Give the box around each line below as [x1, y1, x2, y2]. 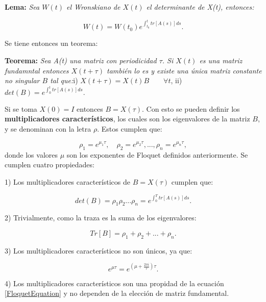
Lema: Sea [5, 2, 40, 12]
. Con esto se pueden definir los [142, 103, 240, 114]
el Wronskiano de [66, 2, 120, 12]
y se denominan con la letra [5, 123, 91, 134]
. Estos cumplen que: [97, 123, 162, 134]
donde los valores [5, 149, 58, 160]
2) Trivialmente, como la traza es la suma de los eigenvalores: [5, 212, 197, 223]
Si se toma [5, 103, 37, 114]
